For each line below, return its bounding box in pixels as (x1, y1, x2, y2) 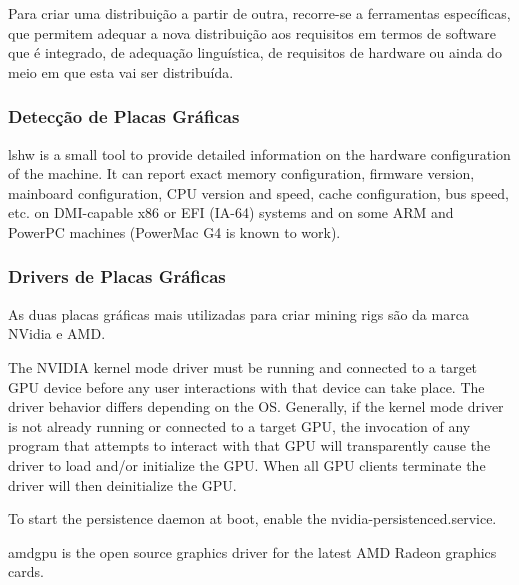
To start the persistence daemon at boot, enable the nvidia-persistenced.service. (8, 508, 497, 529)
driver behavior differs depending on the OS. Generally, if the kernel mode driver (8, 396, 504, 417)
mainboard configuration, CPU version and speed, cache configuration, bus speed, (8, 182, 509, 203)
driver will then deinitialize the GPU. (8, 474, 237, 495)
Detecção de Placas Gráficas (8, 104, 240, 129)
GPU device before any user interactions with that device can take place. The (8, 376, 485, 397)
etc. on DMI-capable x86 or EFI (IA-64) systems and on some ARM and (8, 202, 454, 223)
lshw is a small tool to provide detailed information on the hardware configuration (8, 143, 511, 164)
